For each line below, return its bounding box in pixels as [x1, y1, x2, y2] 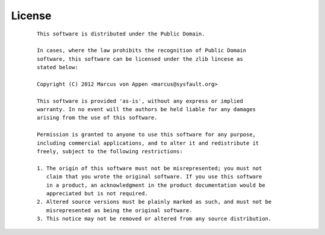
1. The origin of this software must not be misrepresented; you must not [37, 165, 262, 171]
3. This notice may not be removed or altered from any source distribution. [37, 215, 272, 222]
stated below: [37, 64, 78, 71]
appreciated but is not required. [46, 190, 149, 197]
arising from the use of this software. [37, 114, 158, 121]
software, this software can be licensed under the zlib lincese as [37, 55, 243, 63]
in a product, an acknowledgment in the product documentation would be [46, 182, 265, 189]
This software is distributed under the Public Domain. [37, 30, 205, 37]
